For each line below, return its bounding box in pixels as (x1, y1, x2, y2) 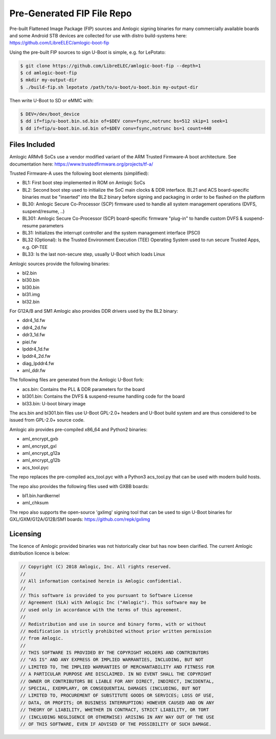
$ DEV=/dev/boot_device (20, 111, 80, 117)
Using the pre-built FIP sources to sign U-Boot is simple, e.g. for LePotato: (9, 49, 166, 55)
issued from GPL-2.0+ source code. (9, 417, 85, 423)
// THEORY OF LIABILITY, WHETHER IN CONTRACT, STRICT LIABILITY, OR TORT (20, 707, 209, 713)
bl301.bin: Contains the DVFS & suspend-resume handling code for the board (22, 394, 185, 400)
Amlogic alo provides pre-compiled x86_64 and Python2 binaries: (9, 426, 148, 432)
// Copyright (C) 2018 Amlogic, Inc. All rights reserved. (20, 564, 171, 570)
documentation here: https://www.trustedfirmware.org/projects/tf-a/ (9, 161, 153, 167)
